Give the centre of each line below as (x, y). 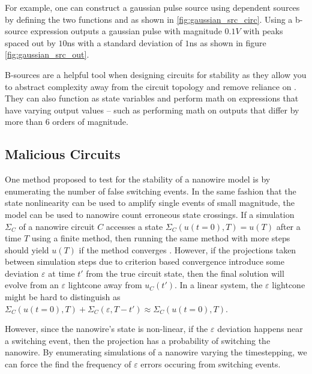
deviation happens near (260, 329)
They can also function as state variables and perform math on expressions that (152, 98)
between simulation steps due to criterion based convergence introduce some (145, 261)
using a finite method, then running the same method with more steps (161, 238)
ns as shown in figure (228, 42)
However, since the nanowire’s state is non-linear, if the (106, 329)
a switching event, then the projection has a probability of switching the (138, 340)
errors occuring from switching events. (211, 364)
